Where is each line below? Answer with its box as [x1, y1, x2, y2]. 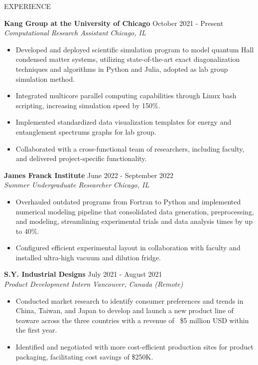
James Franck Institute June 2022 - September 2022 [4, 170, 173, 180]
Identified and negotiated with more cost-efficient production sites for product [15, 342, 254, 352]
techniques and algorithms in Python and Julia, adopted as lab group [15, 63, 228, 74]
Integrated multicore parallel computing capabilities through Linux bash [15, 90, 237, 101]
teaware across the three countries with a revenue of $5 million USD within [15, 315, 249, 325]
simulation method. [15, 73, 75, 84]
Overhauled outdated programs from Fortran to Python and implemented [15, 196, 241, 206]
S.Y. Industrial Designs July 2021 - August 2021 [4, 269, 162, 279]
